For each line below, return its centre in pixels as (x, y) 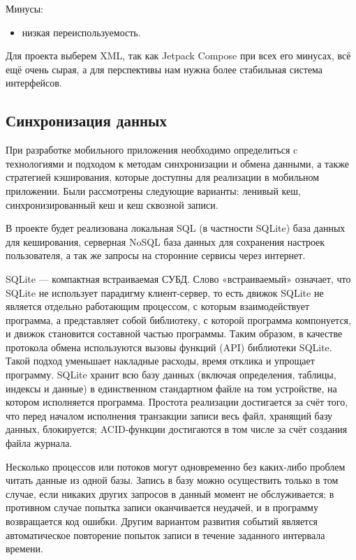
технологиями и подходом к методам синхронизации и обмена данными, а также (178, 163)
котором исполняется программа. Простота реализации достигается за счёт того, (177, 402)
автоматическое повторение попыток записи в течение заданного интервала (165, 535)
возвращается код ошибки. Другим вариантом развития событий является (162, 521)
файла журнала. (39, 443)
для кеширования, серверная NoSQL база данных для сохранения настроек (165, 241)
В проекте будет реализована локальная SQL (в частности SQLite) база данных (176, 228)
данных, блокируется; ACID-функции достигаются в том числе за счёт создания (177, 429)
